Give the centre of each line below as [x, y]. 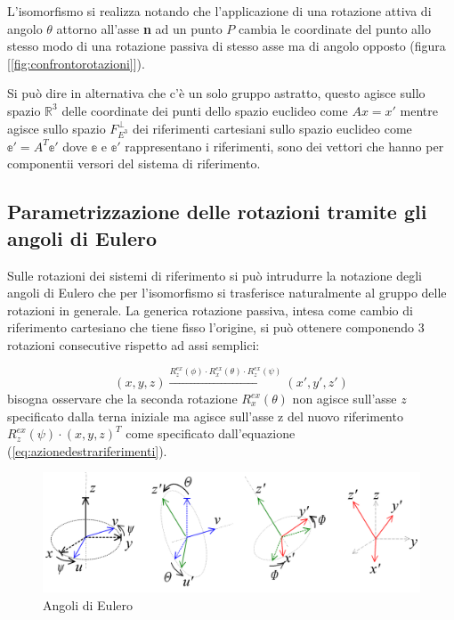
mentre [419, 110]
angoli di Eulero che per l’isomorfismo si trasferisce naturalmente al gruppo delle [227, 293]
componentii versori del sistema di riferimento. [134, 163]
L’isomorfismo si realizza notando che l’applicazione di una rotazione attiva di [219, 11]
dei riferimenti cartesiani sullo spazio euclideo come [272, 128]
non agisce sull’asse [345, 399]
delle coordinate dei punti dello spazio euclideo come [205, 110]
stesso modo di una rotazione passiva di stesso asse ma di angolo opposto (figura [227, 46]
